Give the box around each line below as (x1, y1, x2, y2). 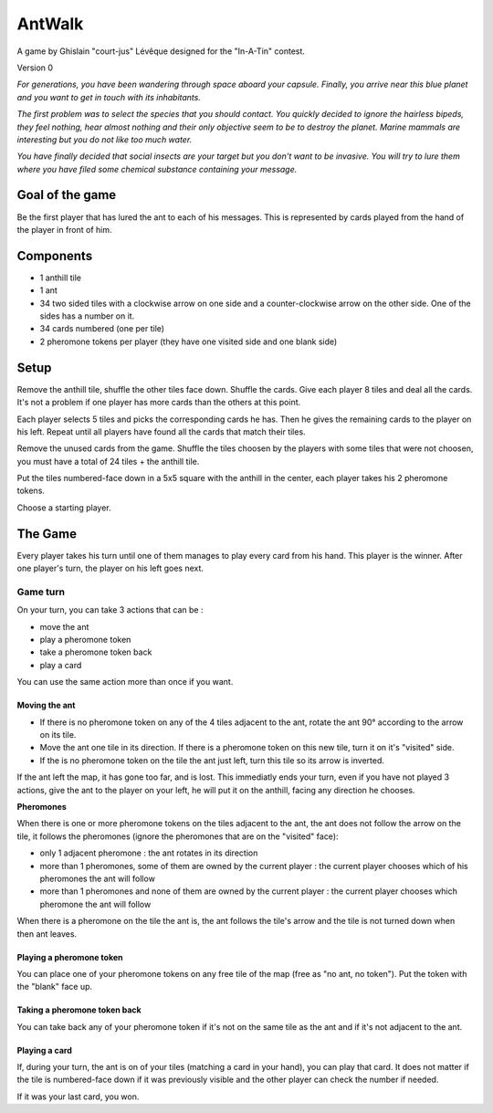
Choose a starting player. (16, 502, 111, 513)
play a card (39, 659, 82, 670)
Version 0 (16, 62, 54, 73)
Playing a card (16, 1045, 72, 1055)
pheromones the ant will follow (39, 873, 155, 884)
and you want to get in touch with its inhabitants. (16, 91, 201, 102)
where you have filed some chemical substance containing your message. (16, 163, 298, 174)
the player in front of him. (16, 224, 113, 235)
